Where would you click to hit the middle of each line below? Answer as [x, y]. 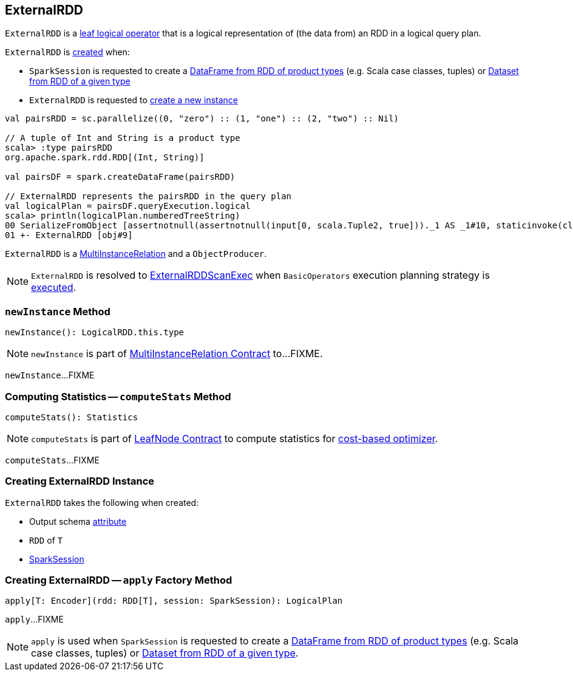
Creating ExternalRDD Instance [80, 481]
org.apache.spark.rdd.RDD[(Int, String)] [105, 158]
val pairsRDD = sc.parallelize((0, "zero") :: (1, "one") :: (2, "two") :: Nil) [202, 119]
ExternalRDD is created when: [67, 52]
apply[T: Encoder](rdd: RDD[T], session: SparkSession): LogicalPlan [174, 601]
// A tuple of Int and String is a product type [123, 138]
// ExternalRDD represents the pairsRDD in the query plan [148, 196]
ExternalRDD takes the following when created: [102, 502]
